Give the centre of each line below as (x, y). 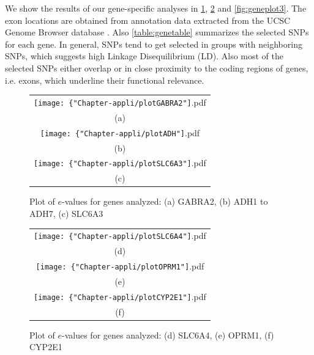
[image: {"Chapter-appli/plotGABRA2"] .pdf (120, 102)
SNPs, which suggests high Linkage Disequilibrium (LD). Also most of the (144, 56)
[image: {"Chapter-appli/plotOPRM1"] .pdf (120, 266)
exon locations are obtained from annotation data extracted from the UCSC (148, 20)
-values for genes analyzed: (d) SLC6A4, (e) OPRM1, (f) (168, 335)
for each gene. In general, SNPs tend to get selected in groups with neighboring (154, 44)
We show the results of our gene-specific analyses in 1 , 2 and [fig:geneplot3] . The (156, 8)
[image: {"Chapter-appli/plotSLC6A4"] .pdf (120, 236)
